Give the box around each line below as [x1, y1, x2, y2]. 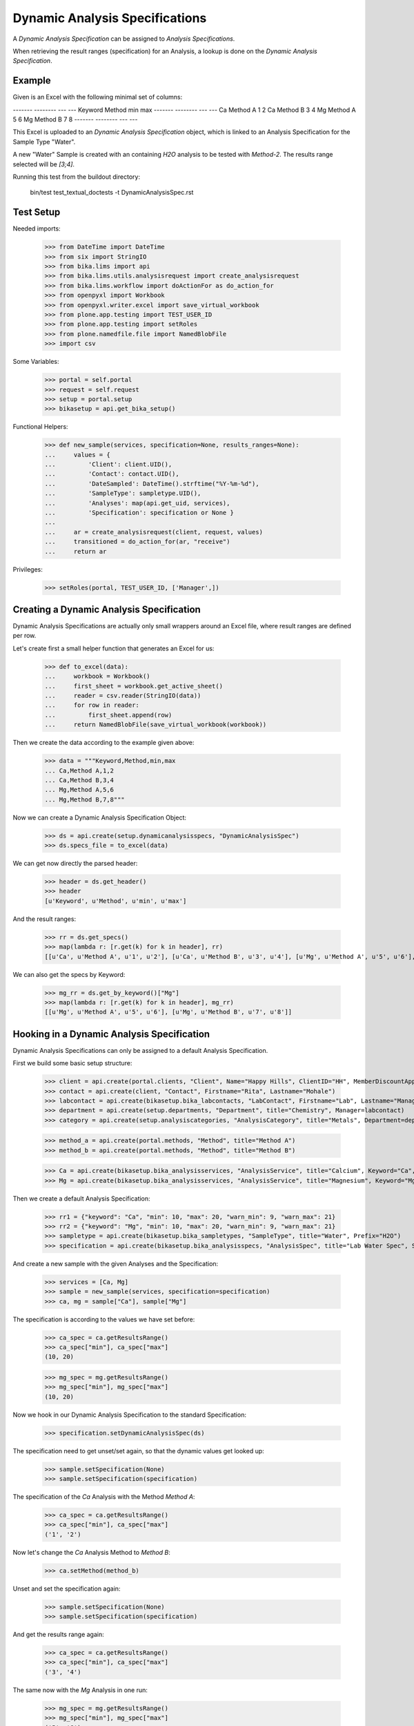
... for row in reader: [44, 701, 139, 709]
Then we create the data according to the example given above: [12, 739, 195, 747]
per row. [12, 632, 37, 640]
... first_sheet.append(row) [44, 711, 172, 719]
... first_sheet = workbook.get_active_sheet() [44, 682, 224, 690]
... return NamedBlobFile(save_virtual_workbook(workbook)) [44, 721, 267, 728]
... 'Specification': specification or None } [44, 509, 234, 516]
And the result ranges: [12, 915, 76, 923]
